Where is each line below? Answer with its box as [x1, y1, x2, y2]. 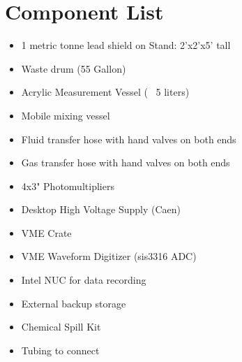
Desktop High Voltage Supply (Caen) [21, 202, 181, 217]
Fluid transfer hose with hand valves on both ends [21, 131, 236, 146]
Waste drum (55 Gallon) [21, 61, 126, 75]
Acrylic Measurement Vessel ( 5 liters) [21, 85, 190, 99]
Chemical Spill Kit [21, 319, 101, 334]
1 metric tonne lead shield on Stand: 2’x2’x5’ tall [21, 38, 231, 52]
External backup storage [21, 296, 126, 310]
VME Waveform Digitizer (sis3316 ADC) [21, 249, 197, 263]
